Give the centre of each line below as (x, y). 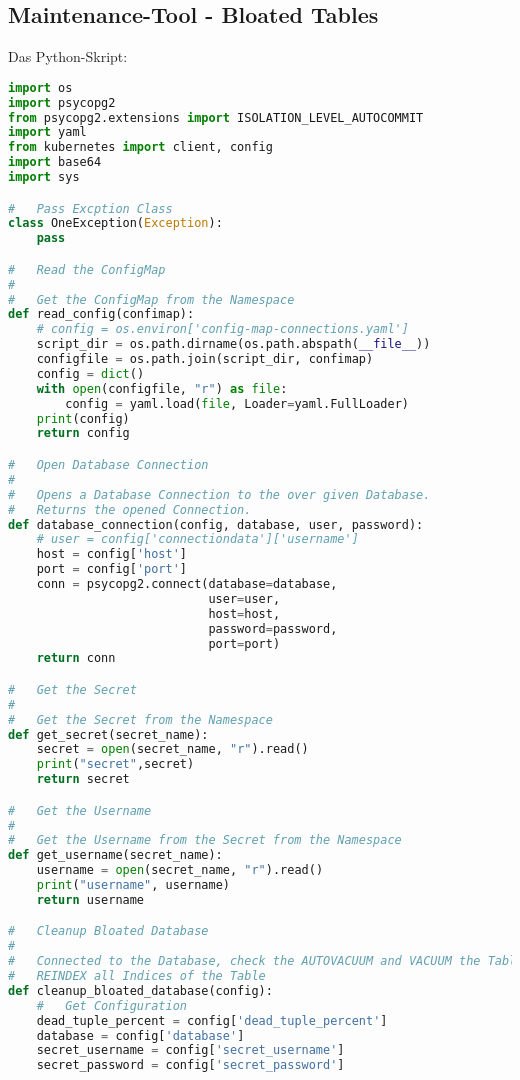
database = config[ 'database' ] (140, 1035)
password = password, (273, 628)
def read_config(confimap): (101, 314)
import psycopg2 (62, 102)
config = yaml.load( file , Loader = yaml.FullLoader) (237, 403)
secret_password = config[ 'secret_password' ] (190, 1065)
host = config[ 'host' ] (112, 554)
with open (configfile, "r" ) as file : (162, 388)
